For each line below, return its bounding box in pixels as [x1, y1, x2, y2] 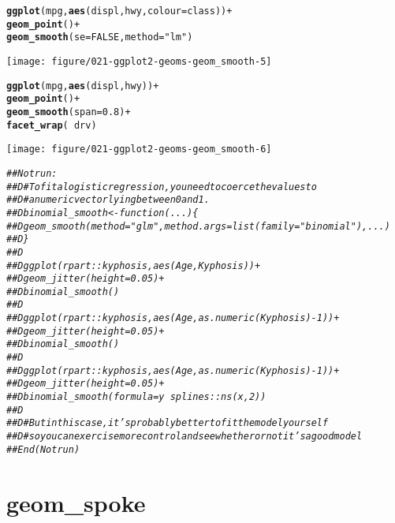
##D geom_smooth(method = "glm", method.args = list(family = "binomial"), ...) [6, 220, 390, 232]
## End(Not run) [6, 443, 80, 455]
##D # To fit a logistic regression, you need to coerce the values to [6, 181, 317, 192]
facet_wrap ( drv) [6, 119, 97, 131]
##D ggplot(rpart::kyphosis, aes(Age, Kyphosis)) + [6, 260, 261, 271]
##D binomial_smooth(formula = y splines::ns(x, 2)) [6, 391, 266, 403]
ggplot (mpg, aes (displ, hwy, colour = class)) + [6, 6, 233, 17]
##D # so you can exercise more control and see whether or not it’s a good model [6, 431, 363, 443]
